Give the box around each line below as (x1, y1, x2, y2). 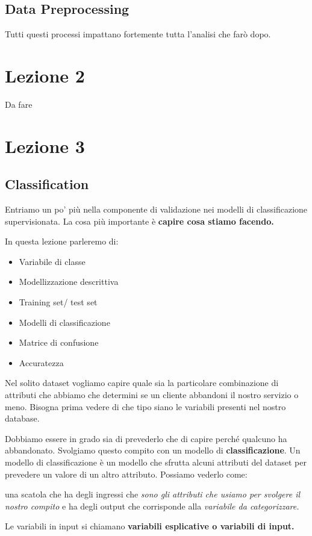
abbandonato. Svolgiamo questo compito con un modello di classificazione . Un (5, 444, 301, 457)
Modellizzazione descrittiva (19, 275, 119, 288)
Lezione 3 (5, 133, 85, 158)
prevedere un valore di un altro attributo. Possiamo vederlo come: (5, 467, 248, 480)
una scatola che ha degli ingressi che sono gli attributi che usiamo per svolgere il (5, 488, 301, 500)
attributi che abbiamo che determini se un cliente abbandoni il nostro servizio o (5, 388, 299, 401)
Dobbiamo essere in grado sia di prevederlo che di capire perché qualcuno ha (5, 432, 287, 444)
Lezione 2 (5, 63, 85, 87)
